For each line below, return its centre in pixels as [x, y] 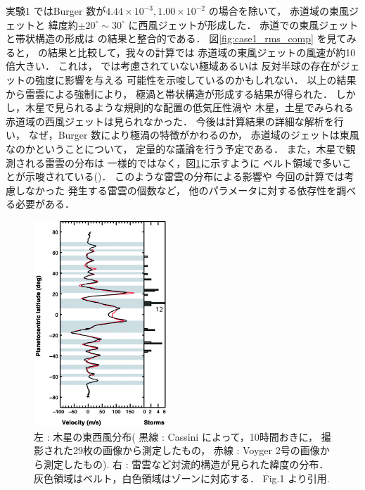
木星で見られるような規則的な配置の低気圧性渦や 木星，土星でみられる [189, 107]
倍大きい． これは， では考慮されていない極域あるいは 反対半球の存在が [173, 66]
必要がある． [45, 204]
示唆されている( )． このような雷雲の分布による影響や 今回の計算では [185, 176]
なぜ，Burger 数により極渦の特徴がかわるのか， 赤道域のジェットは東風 [194, 135]
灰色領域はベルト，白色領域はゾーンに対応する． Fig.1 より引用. [182, 478]
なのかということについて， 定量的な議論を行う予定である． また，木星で [176, 148]
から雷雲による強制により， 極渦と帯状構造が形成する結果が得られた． [169, 93]
